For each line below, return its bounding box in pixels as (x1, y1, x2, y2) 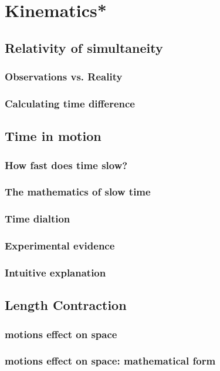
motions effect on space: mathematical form (5, 353, 216, 368)
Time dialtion (5, 211, 70, 226)
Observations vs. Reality (5, 69, 123, 84)
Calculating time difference (5, 96, 135, 110)
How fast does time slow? (5, 157, 128, 172)
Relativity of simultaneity (5, 38, 163, 56)
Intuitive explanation (5, 265, 106, 279)
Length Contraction (5, 296, 127, 314)
